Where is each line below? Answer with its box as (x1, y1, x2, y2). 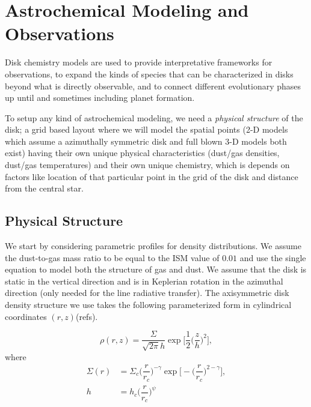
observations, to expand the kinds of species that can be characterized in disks (5, 67, 294, 80)
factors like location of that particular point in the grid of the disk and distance (5, 170, 298, 182)
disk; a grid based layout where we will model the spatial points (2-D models (5, 123, 288, 136)
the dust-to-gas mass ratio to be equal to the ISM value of (5, 251, 220, 264)
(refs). (75, 310, 98, 322)
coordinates (5, 310, 47, 322)
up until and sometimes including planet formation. (5, 91, 195, 104)
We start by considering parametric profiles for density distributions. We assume (5, 240, 301, 252)
